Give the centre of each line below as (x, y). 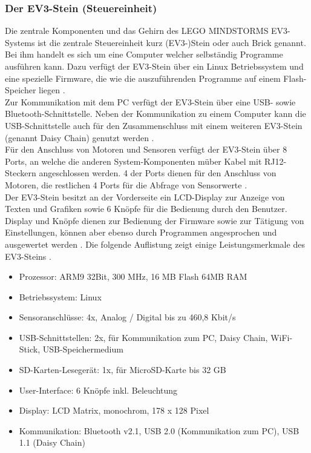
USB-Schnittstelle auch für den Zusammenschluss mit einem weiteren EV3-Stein (154, 125)
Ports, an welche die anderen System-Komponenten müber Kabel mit (133, 161)
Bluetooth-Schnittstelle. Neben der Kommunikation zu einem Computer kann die (155, 114)
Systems (20, 42)
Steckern (21, 173)
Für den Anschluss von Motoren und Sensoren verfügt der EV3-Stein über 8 (146, 149)
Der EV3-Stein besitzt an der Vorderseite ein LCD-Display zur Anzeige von (145, 197)
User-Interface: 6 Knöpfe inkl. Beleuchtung (98, 390)
